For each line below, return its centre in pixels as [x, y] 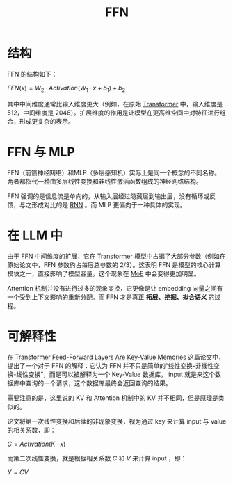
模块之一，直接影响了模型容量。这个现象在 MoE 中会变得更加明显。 [104, 273]
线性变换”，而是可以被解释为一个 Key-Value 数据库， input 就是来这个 [116, 374]
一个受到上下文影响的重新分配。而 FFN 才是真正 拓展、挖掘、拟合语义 [107, 297]
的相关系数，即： [32, 430]
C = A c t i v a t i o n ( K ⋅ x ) [37, 444]
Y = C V [18, 472]
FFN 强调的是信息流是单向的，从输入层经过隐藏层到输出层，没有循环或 [109, 196]
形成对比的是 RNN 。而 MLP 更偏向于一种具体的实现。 [109, 204]
